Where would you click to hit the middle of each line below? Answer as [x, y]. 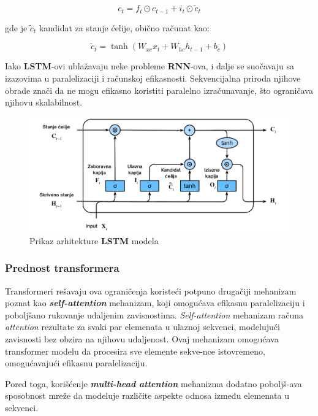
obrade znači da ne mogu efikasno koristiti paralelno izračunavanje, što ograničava [159, 90]
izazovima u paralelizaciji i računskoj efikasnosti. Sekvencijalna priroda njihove [153, 78]
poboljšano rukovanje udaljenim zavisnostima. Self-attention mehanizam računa [154, 314]
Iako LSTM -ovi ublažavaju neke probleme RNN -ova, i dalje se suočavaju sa [150, 66]
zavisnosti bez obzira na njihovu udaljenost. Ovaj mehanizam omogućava [142, 338]
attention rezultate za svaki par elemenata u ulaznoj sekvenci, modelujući [142, 327]
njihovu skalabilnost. [44, 102]
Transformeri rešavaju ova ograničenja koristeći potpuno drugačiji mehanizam [151, 291]
